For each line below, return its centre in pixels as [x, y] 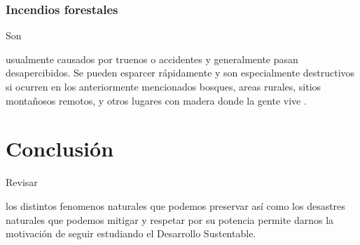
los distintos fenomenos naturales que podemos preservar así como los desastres [175, 205]
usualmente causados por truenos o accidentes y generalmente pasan [152, 59]
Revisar [22, 182]
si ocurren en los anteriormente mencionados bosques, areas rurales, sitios [164, 86]
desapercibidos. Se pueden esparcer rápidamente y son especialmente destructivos [180, 73]
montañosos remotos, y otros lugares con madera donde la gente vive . [156, 100]
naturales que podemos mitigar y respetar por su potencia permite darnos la [170, 219]
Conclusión [60, 148]
